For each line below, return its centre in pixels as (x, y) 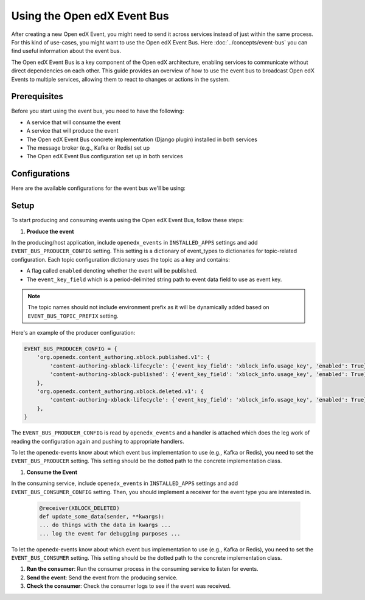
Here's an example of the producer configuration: (73, 333)
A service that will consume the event (74, 122)
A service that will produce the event (72, 131)
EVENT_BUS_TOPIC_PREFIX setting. (73, 316)
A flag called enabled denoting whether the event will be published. (112, 271)
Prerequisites (37, 96)
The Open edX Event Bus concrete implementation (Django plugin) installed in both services (142, 139)
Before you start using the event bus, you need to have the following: (98, 111)
